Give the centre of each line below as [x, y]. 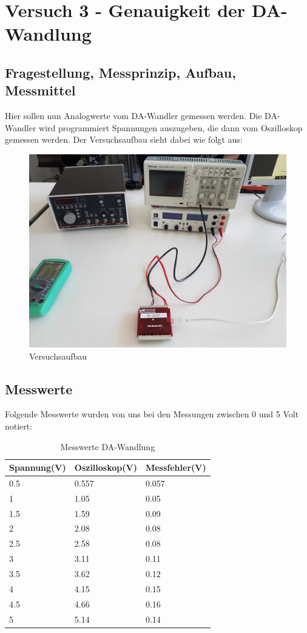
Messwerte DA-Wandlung [108, 446]
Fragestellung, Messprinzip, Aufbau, [120, 72]
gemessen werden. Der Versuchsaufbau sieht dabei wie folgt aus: [124, 139]
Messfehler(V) [176, 467]
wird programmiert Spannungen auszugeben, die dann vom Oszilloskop [171, 127]
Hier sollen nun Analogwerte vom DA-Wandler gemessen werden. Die [133, 116]
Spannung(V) [38, 467]
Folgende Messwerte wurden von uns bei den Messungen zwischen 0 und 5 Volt [152, 414]
